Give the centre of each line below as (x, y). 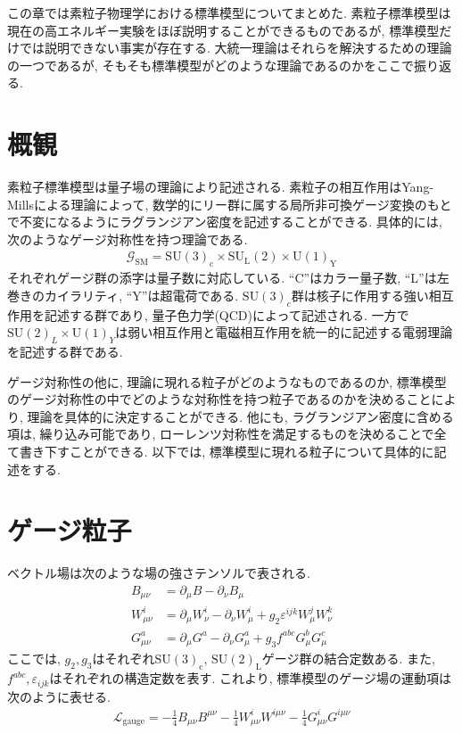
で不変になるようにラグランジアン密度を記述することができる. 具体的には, (225, 222)
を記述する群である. (65, 352)
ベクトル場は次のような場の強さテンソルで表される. (159, 573)
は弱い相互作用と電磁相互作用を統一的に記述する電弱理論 (284, 332)
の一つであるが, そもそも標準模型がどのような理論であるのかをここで (210, 65)
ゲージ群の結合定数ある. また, (348, 659)
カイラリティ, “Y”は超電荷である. (141, 295)
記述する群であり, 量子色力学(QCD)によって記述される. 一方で (227, 314)
